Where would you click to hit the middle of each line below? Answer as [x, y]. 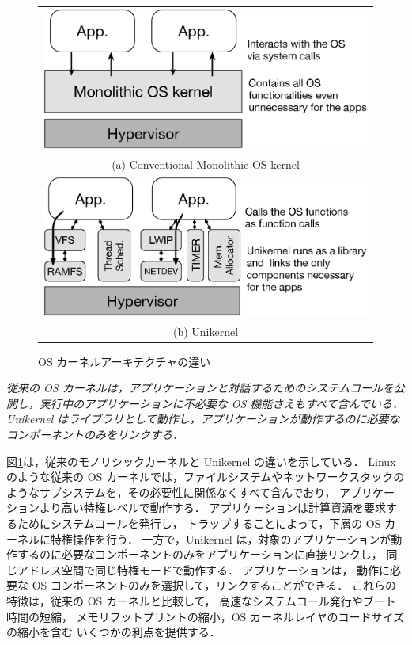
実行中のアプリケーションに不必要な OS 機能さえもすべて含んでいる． [221, 403]
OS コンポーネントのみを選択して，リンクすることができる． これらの [214, 585]
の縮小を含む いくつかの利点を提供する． [113, 632]
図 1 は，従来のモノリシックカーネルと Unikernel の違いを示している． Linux [201, 461]
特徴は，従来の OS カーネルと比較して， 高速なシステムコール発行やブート [201, 600]
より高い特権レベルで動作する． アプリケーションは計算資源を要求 [213, 508]
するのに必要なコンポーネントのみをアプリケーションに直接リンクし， [200, 554]
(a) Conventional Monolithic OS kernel [206, 164]
